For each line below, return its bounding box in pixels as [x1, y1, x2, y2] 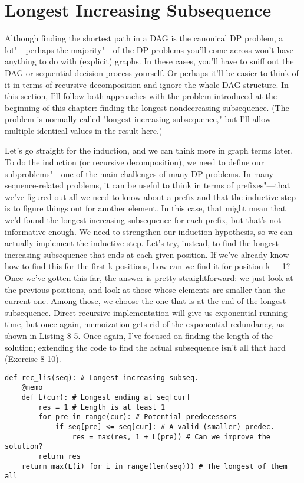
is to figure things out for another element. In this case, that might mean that [5, 202, 286, 214]
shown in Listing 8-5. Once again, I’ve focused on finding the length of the [5, 329, 273, 341]
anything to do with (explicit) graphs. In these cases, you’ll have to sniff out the [5, 55, 294, 67]
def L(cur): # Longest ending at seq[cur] [21, 393, 190, 402]
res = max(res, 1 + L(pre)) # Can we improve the [72, 432, 271, 441]
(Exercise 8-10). [5, 353, 61, 365]
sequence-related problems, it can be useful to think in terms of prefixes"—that [5, 179, 290, 191]
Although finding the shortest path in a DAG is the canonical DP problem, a [5, 32, 283, 44]
